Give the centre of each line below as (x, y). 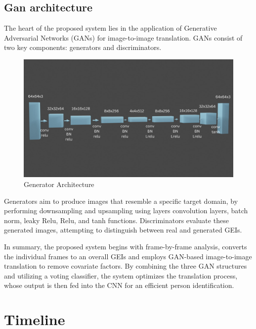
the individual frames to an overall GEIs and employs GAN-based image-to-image (128, 256)
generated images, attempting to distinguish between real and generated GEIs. (123, 230)
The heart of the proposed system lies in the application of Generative (110, 28)
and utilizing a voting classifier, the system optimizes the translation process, (121, 275)
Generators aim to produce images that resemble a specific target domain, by (121, 201)
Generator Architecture (59, 184)
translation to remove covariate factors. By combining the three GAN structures (126, 266)
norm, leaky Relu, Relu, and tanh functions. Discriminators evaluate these (116, 220)
